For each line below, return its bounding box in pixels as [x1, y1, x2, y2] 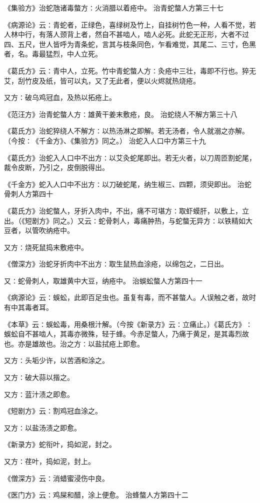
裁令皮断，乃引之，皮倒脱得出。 [4, 162, 109, 172]
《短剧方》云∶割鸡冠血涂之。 [4, 405, 102, 416]
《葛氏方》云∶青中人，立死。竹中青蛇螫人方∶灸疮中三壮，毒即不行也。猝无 [4, 65, 256, 75]
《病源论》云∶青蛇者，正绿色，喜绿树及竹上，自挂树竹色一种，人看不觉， [4, 19, 249, 29]
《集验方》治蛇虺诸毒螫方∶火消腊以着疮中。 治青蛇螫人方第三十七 [4, 2, 223, 12]
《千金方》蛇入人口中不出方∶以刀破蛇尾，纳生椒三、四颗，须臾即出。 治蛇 [4, 178, 251, 189]
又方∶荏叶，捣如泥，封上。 [4, 456, 95, 466]
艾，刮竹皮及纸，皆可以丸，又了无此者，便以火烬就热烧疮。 [4, 75, 200, 85]
